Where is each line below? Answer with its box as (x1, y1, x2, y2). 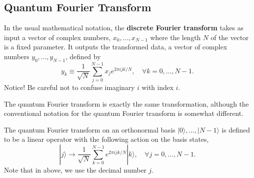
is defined (222, 124, 250, 134)
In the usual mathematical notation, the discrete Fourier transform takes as (4, 22, 244, 33)
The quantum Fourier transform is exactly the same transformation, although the (4, 98, 249, 109)
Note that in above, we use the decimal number (4, 164, 147, 175)
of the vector (210, 32, 249, 42)
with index (141, 82, 174, 92)
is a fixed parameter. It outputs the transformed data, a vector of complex (4, 42, 228, 52)
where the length (150, 32, 201, 42)
